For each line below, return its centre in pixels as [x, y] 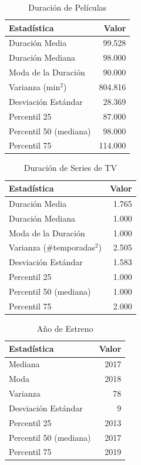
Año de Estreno [65, 328]
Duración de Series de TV [70, 168]
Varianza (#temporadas [52, 247]
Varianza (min [35, 86]
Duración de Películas [68, 7]
